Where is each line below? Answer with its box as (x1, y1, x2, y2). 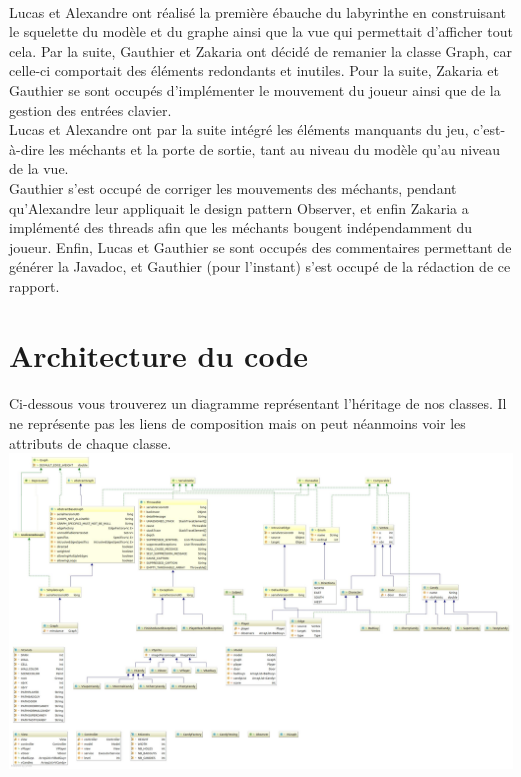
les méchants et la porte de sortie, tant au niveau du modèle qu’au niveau (48, 138, 501, 159)
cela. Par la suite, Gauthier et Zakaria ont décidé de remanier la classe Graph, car (9, 40, 512, 61)
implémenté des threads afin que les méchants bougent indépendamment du (9, 217, 473, 238)
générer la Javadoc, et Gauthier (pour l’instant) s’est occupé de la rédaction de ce (9, 256, 511, 277)
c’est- (473, 119, 506, 140)
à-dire (9, 138, 45, 159)
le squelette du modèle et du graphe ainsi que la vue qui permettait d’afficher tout (9, 21, 513, 42)
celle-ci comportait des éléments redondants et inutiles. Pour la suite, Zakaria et (9, 60, 499, 81)
